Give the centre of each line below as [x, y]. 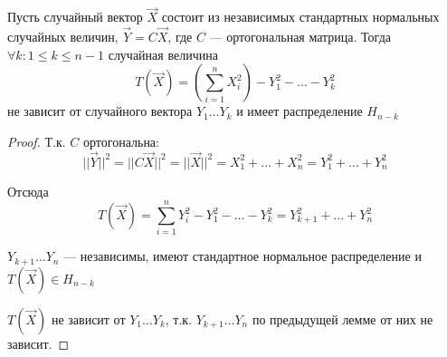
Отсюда [28, 191]
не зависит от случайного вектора [100, 111]
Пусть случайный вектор [75, 17]
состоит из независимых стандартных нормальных [300, 17]
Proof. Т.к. [37, 141]
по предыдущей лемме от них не [342, 318]
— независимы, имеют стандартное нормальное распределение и [243, 256]
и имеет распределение [300, 111]
